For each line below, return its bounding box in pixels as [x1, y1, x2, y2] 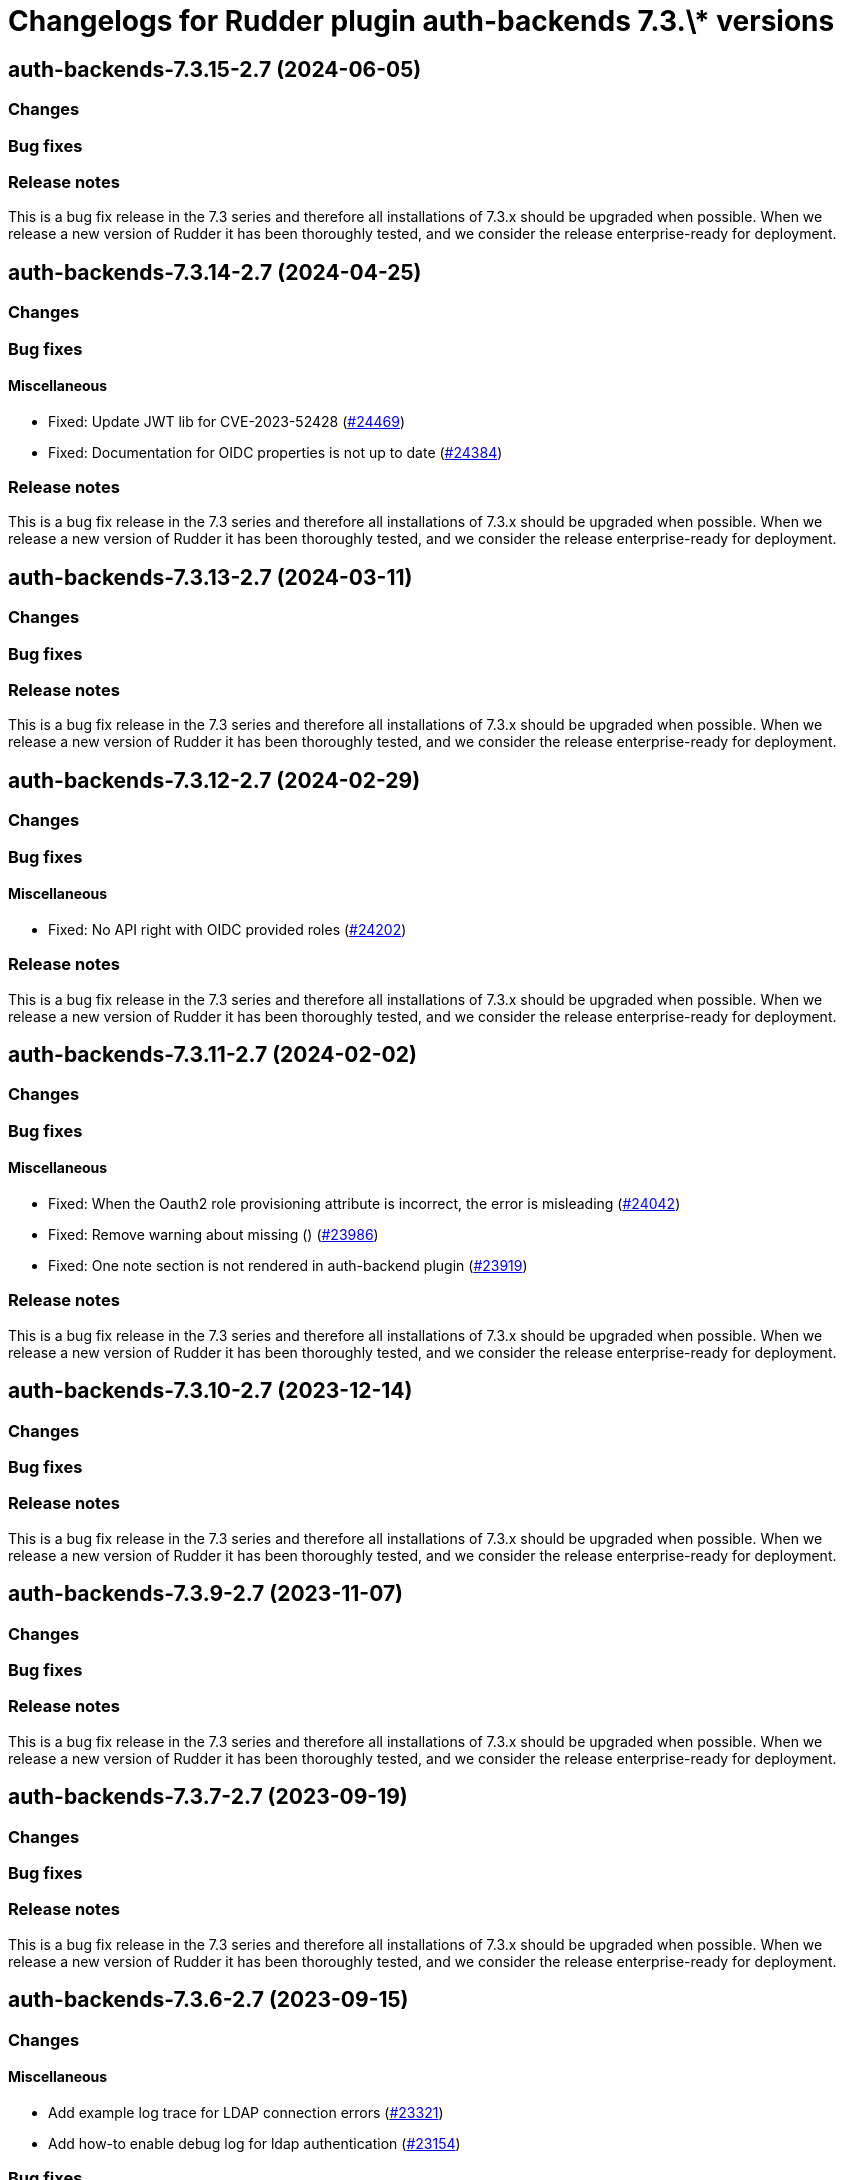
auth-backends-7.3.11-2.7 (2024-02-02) [8, 1042, 417, 1068]
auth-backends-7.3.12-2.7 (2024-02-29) [8, 767, 421, 793]
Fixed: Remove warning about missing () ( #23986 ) [48, 1226, 379, 1244]
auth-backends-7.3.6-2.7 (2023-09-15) [8, 1987, 409, 2013]
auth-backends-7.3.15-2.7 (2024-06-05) [8, 56, 422, 82]
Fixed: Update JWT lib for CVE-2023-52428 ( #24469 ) [48, 412, 406, 430]
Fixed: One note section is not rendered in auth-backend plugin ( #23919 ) [48, 1257, 528, 1275]
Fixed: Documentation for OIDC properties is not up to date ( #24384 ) [48, 443, 503, 461]
